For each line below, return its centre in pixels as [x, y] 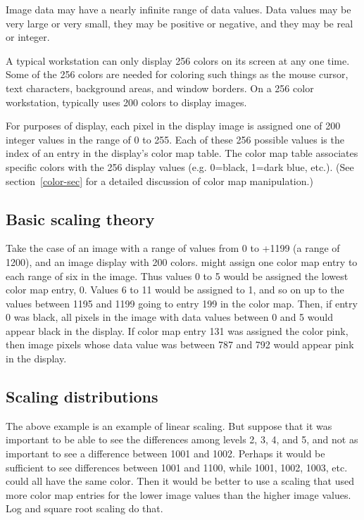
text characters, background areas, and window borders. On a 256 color [160, 88]
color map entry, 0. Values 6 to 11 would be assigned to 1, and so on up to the [175, 290]
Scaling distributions [82, 397]
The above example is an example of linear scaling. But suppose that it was [169, 425]
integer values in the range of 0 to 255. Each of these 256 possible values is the [175, 139]
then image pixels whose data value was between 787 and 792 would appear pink [180, 344]
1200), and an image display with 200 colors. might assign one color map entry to [182, 261]
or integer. [28, 37]
